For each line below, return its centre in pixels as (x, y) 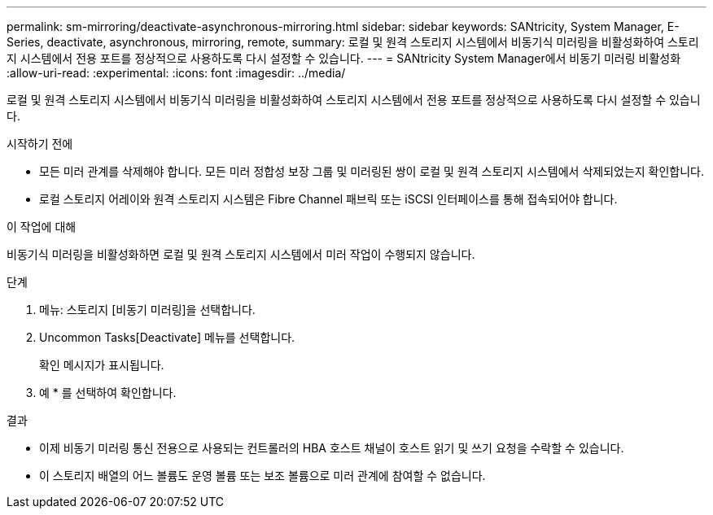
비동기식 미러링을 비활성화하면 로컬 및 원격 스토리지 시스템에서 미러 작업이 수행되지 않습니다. (241, 254)
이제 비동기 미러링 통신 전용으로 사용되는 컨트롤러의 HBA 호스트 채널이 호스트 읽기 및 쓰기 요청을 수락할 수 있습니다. (332, 448)
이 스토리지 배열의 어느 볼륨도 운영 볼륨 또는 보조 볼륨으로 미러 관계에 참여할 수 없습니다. (262, 476)
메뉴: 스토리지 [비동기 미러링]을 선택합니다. (147, 310)
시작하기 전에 (40, 144)
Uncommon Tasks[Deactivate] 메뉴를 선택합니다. (167, 337)
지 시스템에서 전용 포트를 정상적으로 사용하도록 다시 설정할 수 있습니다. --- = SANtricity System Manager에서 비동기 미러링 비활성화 (344, 58)
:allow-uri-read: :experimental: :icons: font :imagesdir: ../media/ (176, 73)
